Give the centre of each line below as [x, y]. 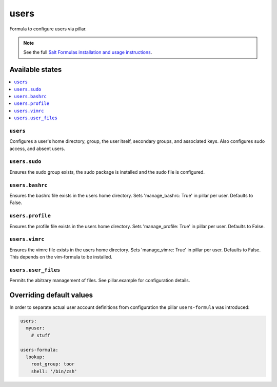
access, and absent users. [37, 149]
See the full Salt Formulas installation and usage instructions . [88, 52]
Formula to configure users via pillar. [48, 29]
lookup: [35, 357]
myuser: [35, 328]
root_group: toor [53, 364]
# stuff [41, 335]
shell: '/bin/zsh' [54, 371]
